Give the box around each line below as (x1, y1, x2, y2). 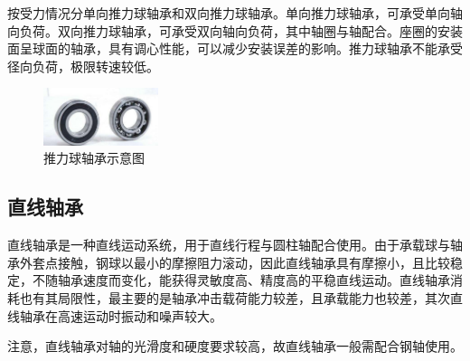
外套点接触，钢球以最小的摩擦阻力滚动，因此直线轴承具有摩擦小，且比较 (19, 252, 450, 271)
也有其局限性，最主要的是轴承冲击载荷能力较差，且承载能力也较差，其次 (19, 289, 450, 308)
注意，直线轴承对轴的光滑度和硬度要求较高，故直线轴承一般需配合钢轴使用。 (7, 337, 463, 356)
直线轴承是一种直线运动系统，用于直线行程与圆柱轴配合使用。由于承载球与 (7, 235, 450, 254)
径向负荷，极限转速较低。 (7, 56, 159, 75)
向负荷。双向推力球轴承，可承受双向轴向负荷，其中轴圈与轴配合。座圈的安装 (7, 21, 463, 40)
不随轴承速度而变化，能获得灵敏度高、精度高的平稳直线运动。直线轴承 (32, 271, 450, 290)
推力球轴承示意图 (43, 148, 145, 167)
